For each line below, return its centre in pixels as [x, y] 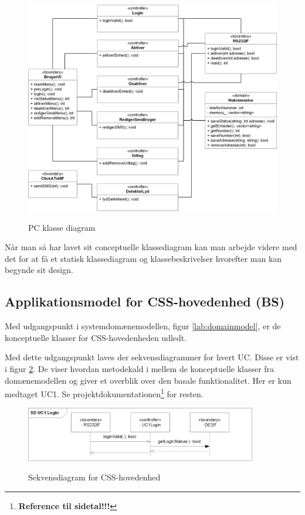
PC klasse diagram [62, 227]
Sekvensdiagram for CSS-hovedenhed [94, 477]
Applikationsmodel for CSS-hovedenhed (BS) [145, 301]
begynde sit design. [39, 270]
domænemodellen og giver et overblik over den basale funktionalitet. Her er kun [148, 380]
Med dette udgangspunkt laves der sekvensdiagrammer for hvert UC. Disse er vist [152, 357]
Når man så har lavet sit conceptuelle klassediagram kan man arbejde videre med [151, 247]
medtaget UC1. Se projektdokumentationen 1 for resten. [104, 393]
